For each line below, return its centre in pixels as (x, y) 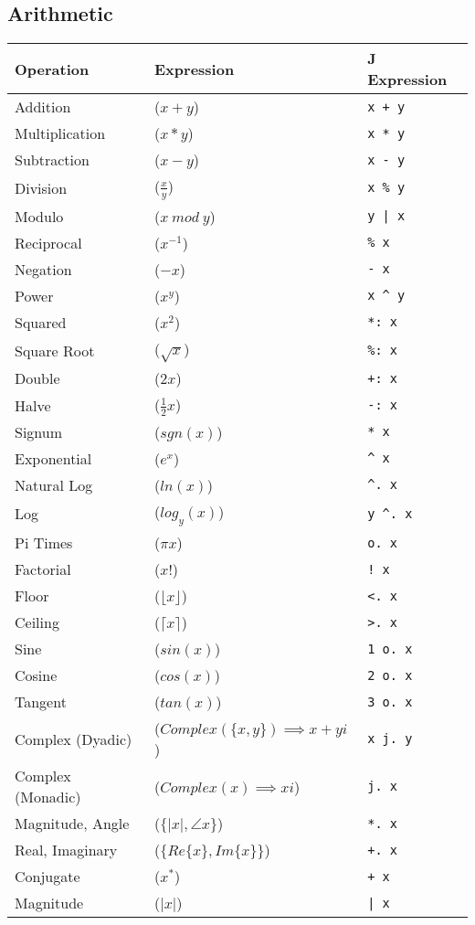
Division (41, 187)
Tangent (41, 702)
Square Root (55, 350)
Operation (52, 69)
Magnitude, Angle (72, 823)
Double (37, 378)
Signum (39, 431)
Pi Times (44, 542)
